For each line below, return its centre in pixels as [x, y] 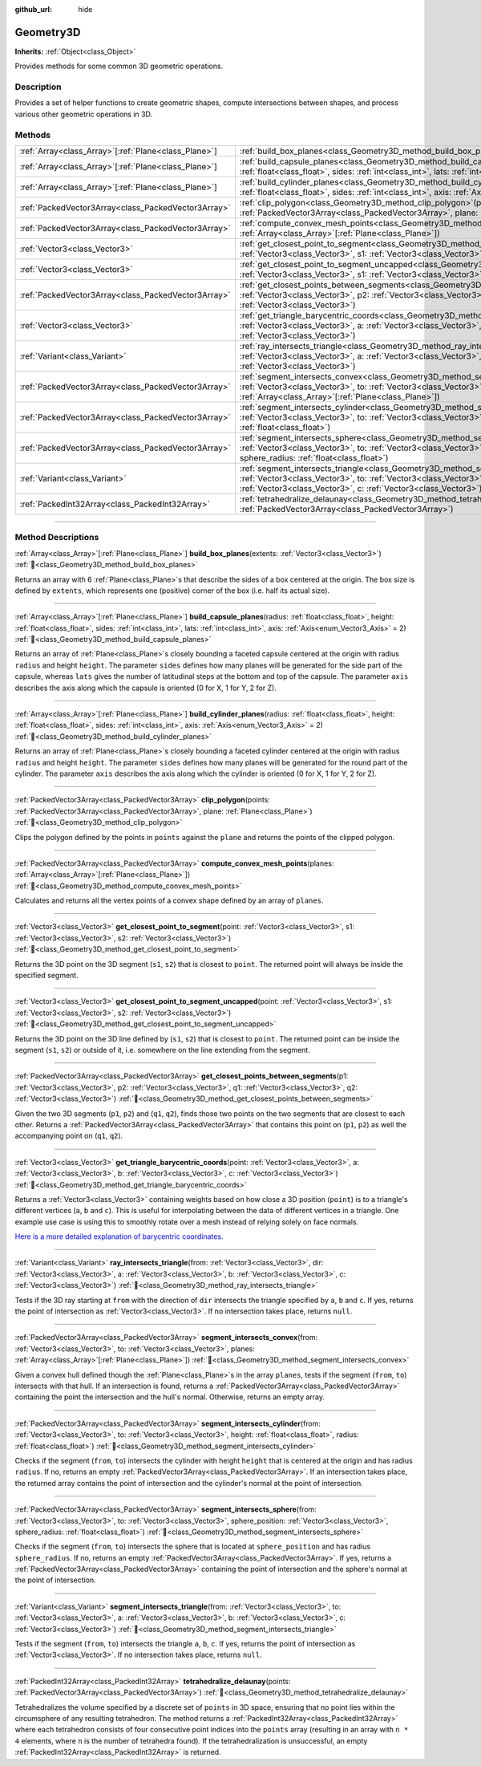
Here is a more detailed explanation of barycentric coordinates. [119, 1236]
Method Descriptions [57, 538]
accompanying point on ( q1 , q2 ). [69, 1136]
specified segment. [47, 976]
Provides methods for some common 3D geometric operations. [119, 66]
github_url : [33, 9]
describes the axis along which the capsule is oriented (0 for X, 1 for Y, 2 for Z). [146, 688]
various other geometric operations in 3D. [83, 114]
